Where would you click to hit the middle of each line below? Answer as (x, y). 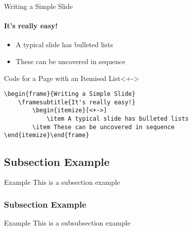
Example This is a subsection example (62, 182)
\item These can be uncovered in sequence (103, 127)
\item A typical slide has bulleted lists (118, 119)
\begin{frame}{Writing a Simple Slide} (70, 94)
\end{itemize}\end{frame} (47, 135)
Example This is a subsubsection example (67, 223)
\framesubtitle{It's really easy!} (77, 102)
